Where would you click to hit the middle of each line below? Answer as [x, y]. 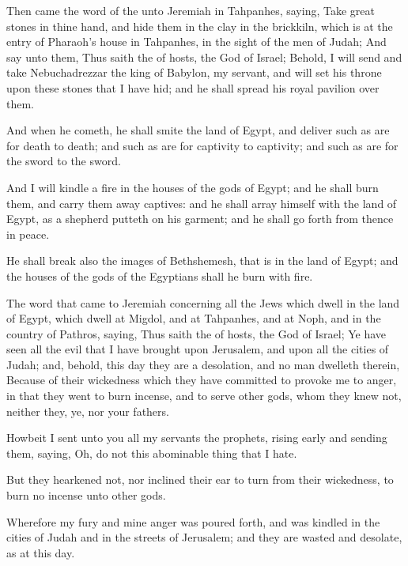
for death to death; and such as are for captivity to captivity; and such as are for [202, 145]
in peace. [28, 234]
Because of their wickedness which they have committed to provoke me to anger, [202, 380]
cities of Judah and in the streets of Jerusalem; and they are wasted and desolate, [204, 537]
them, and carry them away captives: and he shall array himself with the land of [202, 203]
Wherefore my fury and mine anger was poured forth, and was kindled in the [193, 521]
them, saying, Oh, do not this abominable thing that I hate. [152, 453]
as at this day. [41, 552]
